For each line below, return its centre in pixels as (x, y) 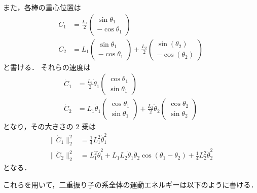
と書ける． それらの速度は (47, 67)
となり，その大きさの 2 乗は (49, 126)
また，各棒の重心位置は (42, 7)
